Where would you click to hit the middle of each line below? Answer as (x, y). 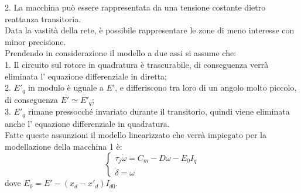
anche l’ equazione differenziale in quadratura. (87, 123)
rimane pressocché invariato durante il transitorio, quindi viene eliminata (159, 111)
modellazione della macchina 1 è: (64, 146)
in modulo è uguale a (66, 87)
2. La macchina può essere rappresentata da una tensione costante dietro (135, 7)
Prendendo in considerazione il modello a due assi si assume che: (121, 53)
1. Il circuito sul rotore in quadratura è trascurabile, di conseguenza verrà (137, 64)
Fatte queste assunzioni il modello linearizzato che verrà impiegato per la (136, 135)
